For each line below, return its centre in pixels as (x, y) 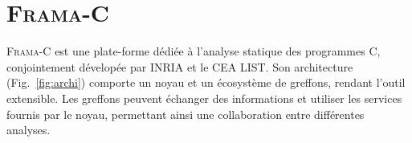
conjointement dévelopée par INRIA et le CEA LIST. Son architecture (180, 66)
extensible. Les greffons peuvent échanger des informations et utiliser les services (204, 98)
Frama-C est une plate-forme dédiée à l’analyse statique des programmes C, (194, 51)
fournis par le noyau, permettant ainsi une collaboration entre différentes (186, 114)
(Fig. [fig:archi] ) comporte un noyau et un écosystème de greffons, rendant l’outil (206, 82)
